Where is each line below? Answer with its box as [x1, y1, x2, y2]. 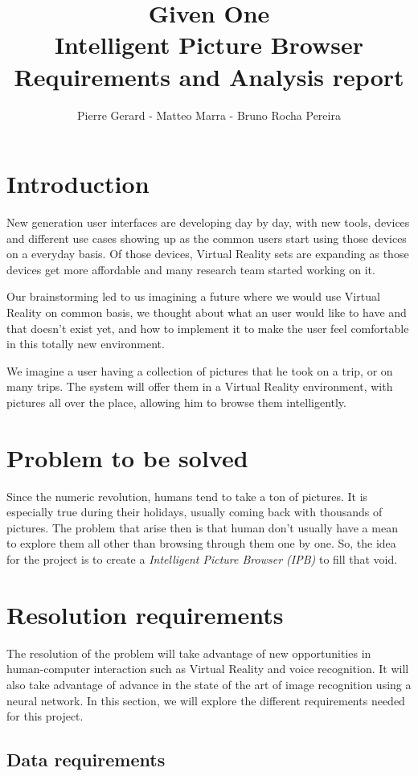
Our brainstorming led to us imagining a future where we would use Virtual [6, 288, 380, 305]
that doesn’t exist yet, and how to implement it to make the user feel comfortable [6, 319, 409, 336]
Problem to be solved [6, 441, 248, 474]
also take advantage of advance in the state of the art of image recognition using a [6, 675, 412, 692]
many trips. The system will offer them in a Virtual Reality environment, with [6, 378, 393, 395]
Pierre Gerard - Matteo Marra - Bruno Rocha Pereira [77, 106, 341, 123]
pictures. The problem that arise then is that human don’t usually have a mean [6, 519, 398, 536]
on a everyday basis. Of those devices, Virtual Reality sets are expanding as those [6, 245, 409, 262]
